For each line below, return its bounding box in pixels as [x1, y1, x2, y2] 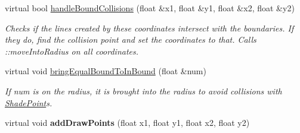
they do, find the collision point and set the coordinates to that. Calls [5, 33, 256, 46]
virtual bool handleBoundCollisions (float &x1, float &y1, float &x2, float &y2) [5, 2, 295, 14]
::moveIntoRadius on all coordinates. [5, 45, 139, 57]
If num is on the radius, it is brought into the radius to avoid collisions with [5, 84, 282, 97]
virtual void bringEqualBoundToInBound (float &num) [5, 65, 206, 77]
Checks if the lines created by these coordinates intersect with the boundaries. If [5, 21, 294, 34]
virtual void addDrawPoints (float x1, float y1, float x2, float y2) [5, 116, 250, 129]
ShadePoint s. [5, 96, 52, 109]
